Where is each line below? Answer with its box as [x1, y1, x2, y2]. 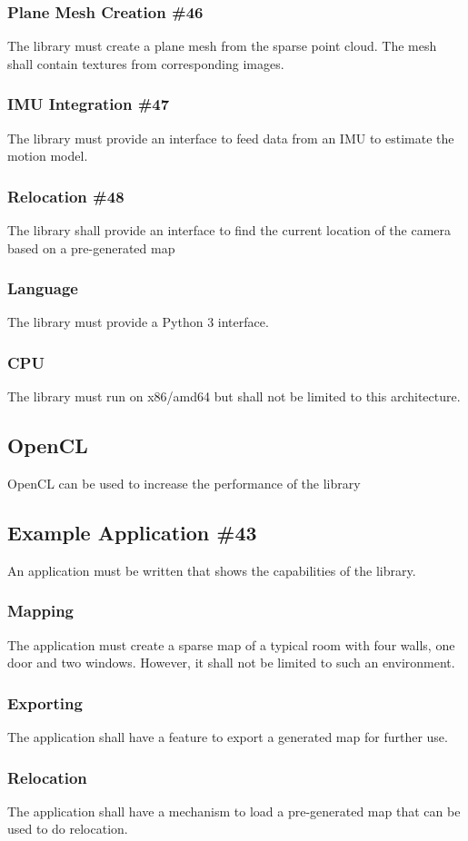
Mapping [7, 599, 74, 622]
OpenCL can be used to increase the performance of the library [7, 474, 361, 493]
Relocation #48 [7, 184, 124, 207]
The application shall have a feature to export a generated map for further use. [7, 727, 448, 747]
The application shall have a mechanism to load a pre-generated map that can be [7, 801, 461, 820]
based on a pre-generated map [7, 238, 175, 257]
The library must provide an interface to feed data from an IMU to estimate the [7, 128, 454, 147]
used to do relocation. [7, 819, 128, 838]
